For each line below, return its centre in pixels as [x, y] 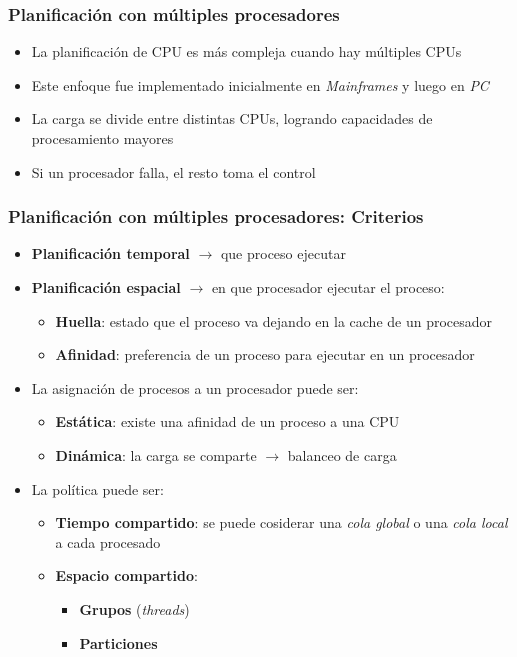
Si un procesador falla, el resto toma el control [173, 171]
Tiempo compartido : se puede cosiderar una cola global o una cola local [281, 522]
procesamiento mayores [102, 138]
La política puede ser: [97, 488]
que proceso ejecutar [283, 253]
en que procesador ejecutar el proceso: [328, 287]
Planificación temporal [110, 253]
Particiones [118, 642]
